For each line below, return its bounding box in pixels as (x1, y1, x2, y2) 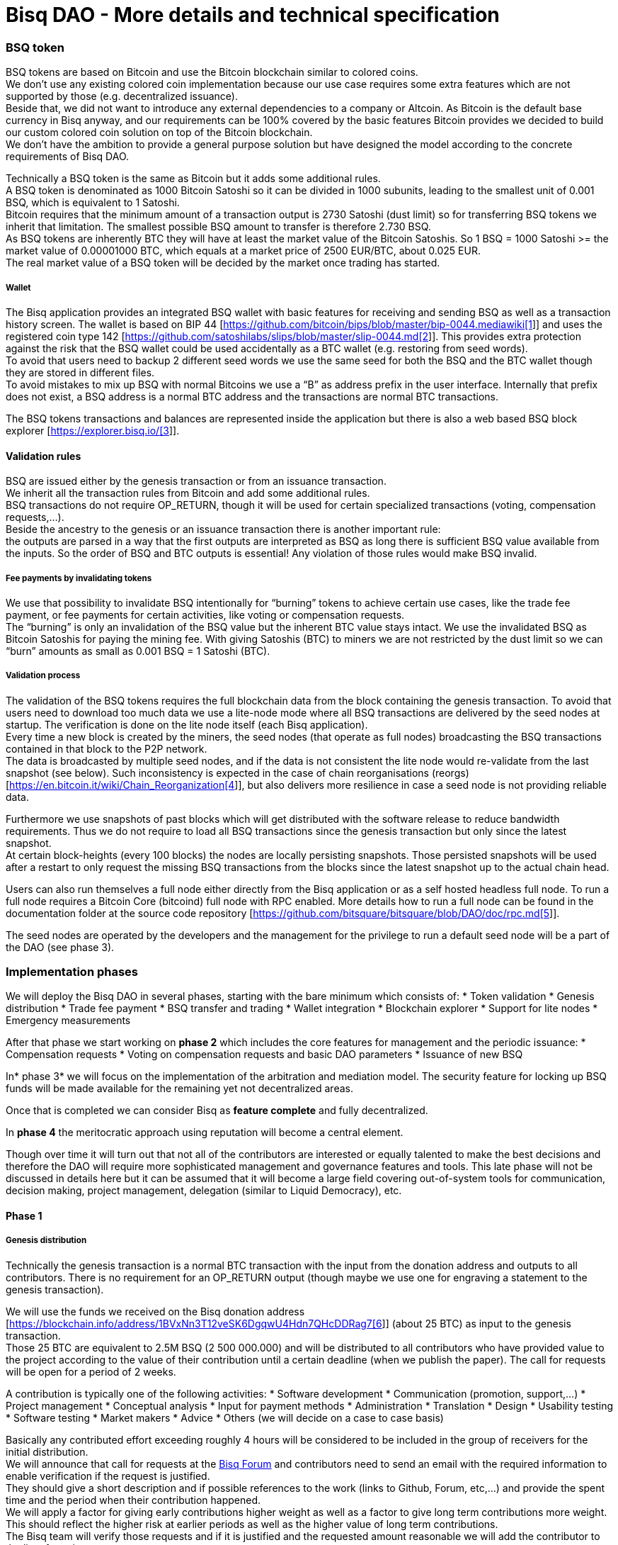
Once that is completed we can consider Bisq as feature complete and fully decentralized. (6, 1104, 428, 1117)
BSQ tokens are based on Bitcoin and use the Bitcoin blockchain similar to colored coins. (6, 66, 418, 79)
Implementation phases (6, 965, 139, 979)
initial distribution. (6, 1445, 88, 1458)
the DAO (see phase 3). (6, 940, 115, 953)
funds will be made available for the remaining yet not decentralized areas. (6, 1082, 353, 1095)
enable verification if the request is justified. (6, 1469, 210, 1482)
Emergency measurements (6, 1014, 131, 1027)
